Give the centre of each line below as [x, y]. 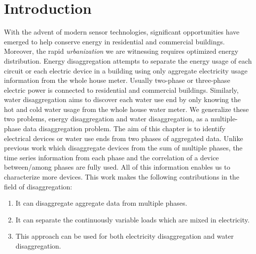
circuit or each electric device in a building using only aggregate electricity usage [126, 70]
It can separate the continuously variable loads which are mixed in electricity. [132, 219]
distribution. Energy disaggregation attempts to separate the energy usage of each [128, 60]
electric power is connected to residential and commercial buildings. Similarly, [121, 90]
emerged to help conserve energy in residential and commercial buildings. [114, 41]
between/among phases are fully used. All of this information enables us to [117, 167]
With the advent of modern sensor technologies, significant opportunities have [122, 32]
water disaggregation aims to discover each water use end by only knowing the [122, 99]
